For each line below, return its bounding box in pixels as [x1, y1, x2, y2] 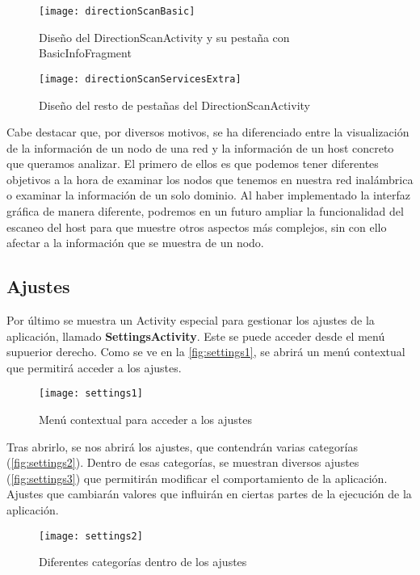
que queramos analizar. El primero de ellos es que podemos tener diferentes [6, 155, 379, 172]
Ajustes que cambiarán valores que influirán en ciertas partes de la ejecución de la [6, 485, 412, 502]
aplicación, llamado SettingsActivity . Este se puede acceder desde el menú [6, 327, 385, 344]
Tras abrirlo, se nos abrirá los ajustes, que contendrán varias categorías [6, 438, 358, 455]
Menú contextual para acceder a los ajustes [39, 411, 252, 428]
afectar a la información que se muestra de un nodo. [6, 234, 264, 251]
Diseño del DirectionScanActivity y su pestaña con [39, 28, 290, 45]
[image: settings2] [39, 530, 143, 542]
